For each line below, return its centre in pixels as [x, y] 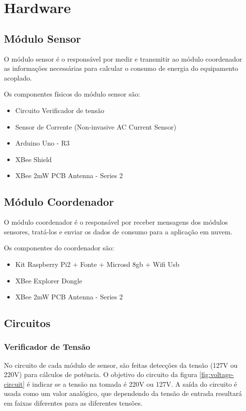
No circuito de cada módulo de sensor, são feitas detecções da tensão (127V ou [121, 365]
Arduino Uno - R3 [42, 143]
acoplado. [18, 77]
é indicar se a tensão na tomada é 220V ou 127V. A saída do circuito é [132, 384]
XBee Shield [33, 159]
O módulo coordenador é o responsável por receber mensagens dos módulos [116, 222]
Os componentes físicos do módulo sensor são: [72, 94]
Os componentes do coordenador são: [59, 248]
